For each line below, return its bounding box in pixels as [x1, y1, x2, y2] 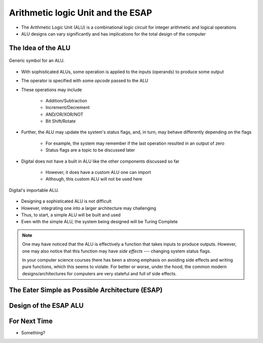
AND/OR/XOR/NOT [45, 111, 84, 117]
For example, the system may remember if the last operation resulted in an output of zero [45, 140, 225, 146]
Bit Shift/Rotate [45, 118, 76, 124]
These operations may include [21, 87, 82, 93]
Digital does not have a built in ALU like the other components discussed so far [21, 158, 180, 164]
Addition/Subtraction [45, 97, 88, 103]
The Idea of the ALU [9, 44, 71, 52]
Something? [21, 329, 46, 336]
